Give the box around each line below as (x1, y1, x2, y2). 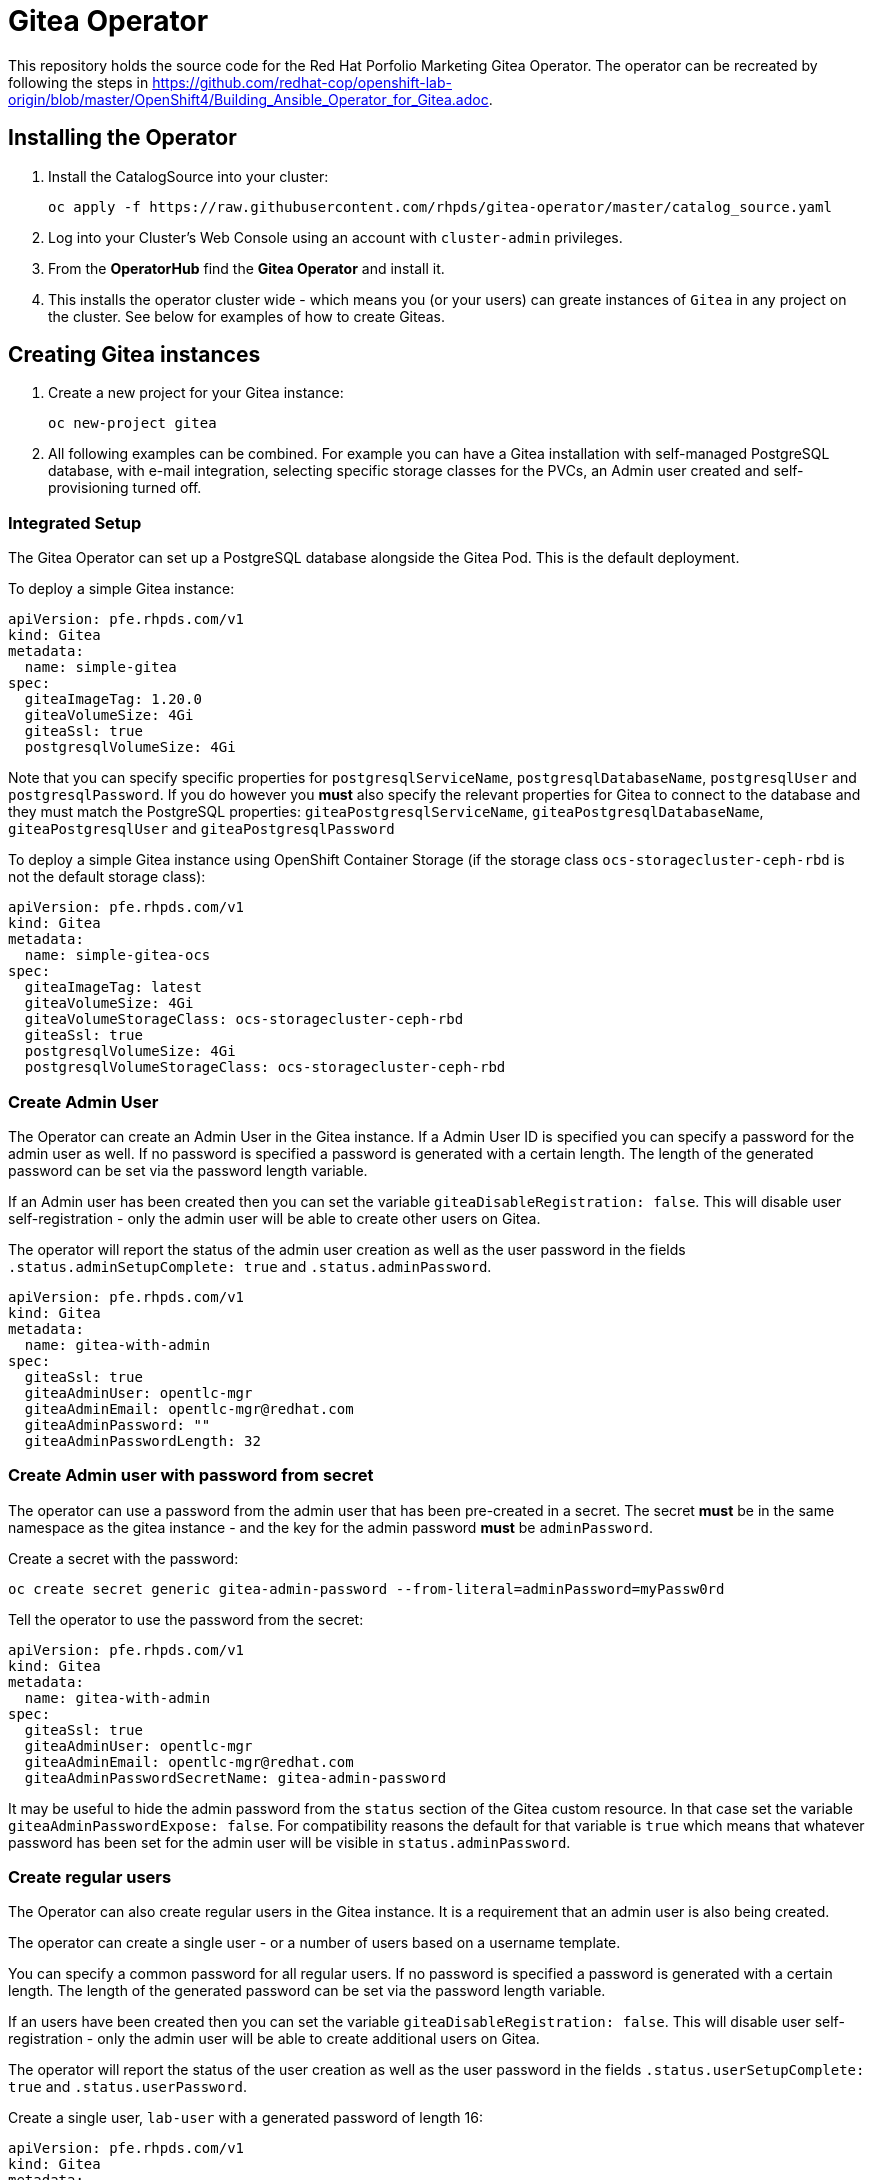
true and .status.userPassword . (8, 2078, 247, 2096)
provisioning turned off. (48, 479, 202, 497)
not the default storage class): (8, 868, 206, 886)
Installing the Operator (8, 125, 237, 151)
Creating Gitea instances (8, 342, 261, 368)
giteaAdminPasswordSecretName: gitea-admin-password (24, 1769, 447, 1786)
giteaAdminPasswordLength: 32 (24, 1432, 261, 1449)
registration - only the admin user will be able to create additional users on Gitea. (8, 2030, 540, 2048)
